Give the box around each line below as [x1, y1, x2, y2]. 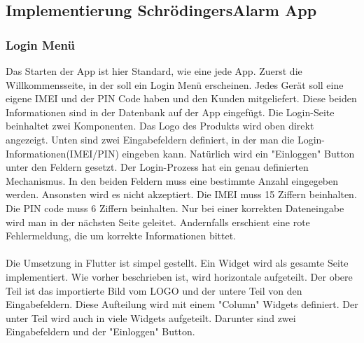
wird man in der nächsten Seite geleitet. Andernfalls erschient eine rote [6, 214, 310, 229]
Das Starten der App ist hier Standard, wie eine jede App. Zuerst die [6, 64, 302, 78]
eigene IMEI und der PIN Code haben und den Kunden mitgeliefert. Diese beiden [6, 91, 357, 106]
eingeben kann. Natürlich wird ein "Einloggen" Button [122, 146, 355, 160]
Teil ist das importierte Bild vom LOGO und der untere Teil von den [6, 283, 302, 297]
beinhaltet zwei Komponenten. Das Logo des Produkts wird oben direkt [6, 118, 314, 133]
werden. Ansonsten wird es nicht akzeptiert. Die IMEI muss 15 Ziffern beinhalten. [6, 187, 357, 202]
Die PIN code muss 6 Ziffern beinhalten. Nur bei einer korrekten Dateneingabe [6, 200, 344, 215]
